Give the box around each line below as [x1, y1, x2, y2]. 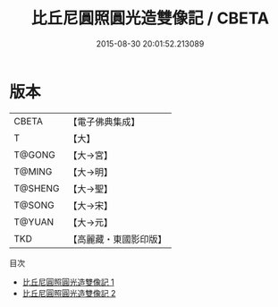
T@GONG [13, 149, 55, 161]
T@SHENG [13, 182, 60, 194]
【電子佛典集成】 [68, 115, 140, 128]
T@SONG [13, 199, 55, 211]
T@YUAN [13, 216, 55, 228]
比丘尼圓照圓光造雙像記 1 [21, 277, 114, 287]
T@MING [13, 165, 53, 177]
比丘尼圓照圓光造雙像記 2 [21, 287, 116, 298]
